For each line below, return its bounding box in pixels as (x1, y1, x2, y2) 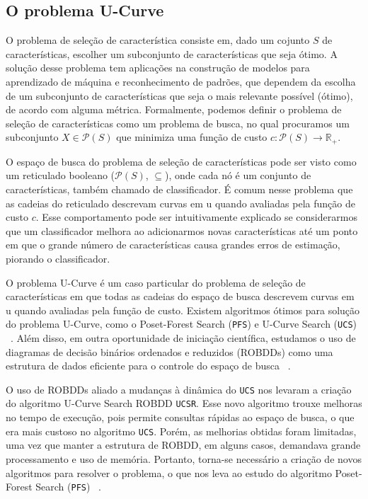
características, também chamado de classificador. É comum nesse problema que (6, 182, 353, 196)
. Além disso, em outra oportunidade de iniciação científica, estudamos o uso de (11, 331, 356, 345)
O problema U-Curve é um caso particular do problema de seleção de (6, 275, 306, 289)
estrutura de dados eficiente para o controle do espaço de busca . (6, 358, 291, 373)
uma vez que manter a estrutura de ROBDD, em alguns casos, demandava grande (6, 437, 361, 452)
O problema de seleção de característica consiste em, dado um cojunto (6, 33, 310, 47)
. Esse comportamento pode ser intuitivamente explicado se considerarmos (35, 210, 357, 224)
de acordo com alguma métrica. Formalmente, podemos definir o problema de (6, 102, 342, 117)
